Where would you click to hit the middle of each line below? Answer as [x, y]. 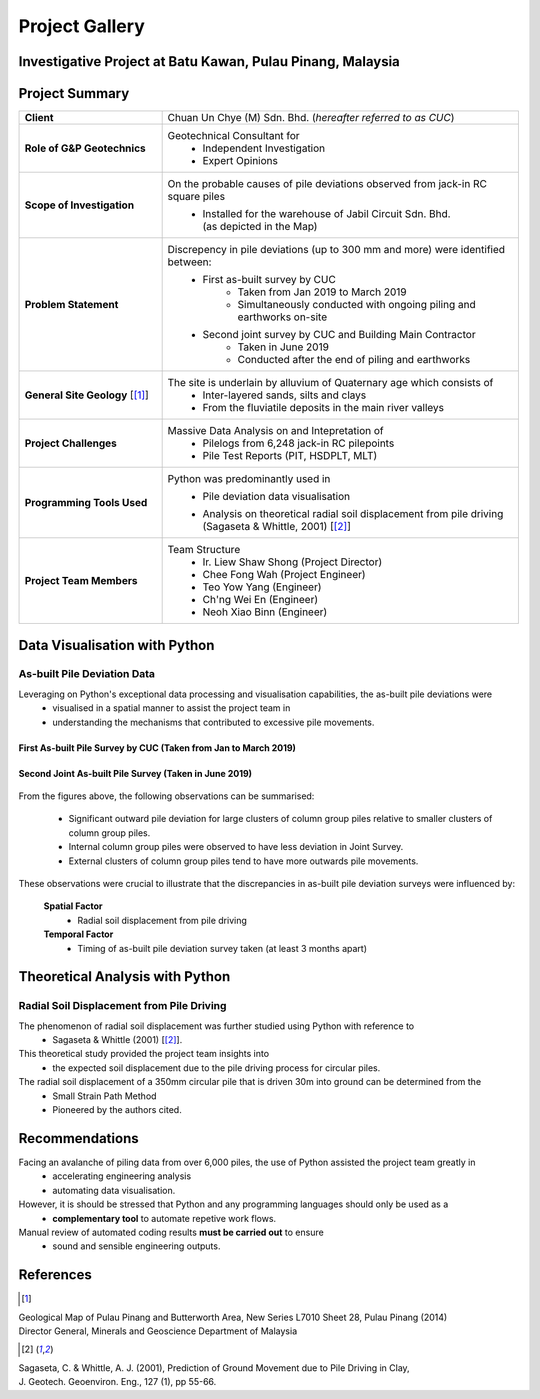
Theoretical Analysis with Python [124, 976]
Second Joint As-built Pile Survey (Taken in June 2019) [135, 773]
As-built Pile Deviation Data [86, 674]
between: [189, 262]
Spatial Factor [73, 906]
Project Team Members [81, 581]
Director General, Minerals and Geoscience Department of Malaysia [158, 1331]
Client [39, 118]
